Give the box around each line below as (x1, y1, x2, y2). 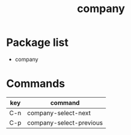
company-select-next (26, 108, 91, 117)
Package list (6, 36, 69, 49)
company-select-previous (26, 118, 103, 127)
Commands (6, 77, 65, 90)
